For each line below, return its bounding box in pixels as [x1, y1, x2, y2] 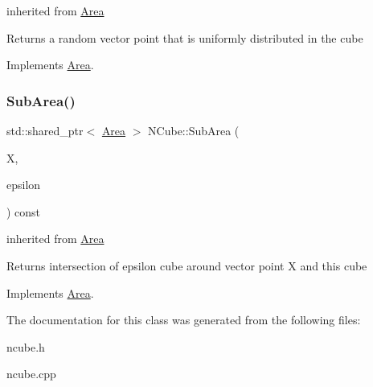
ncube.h [6, 338, 45, 355]
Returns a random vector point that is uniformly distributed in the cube [6, 29, 363, 46]
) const [6, 203, 41, 220]
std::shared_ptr [6, 122, 84, 138]
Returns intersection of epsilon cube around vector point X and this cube [6, 257, 367, 274]
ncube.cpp [6, 365, 56, 382]
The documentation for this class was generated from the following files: [6, 311, 361, 328]
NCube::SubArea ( [148, 122, 240, 138]
